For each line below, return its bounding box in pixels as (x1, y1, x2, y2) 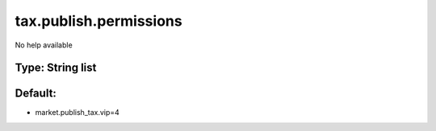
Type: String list (15, 61, 97, 75)
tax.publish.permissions (15, 12, 182, 30)
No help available (15, 40, 73, 50)
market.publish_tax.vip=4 (35, 108, 120, 117)
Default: (15, 87, 57, 100)
